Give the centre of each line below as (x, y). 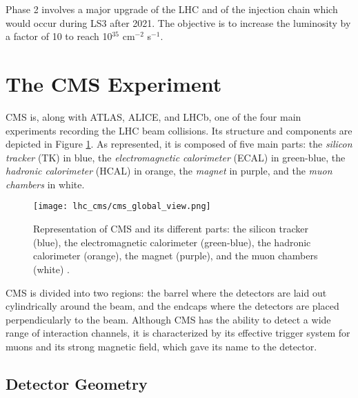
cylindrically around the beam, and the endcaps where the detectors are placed (172, 306)
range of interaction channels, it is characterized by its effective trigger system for (178, 333)
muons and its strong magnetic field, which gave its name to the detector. (161, 346)
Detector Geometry (77, 383)
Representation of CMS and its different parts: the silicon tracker (171, 229)
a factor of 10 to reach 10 (59, 36)
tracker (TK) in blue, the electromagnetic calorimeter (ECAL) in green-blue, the (176, 157)
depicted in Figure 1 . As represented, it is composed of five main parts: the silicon (179, 144)
